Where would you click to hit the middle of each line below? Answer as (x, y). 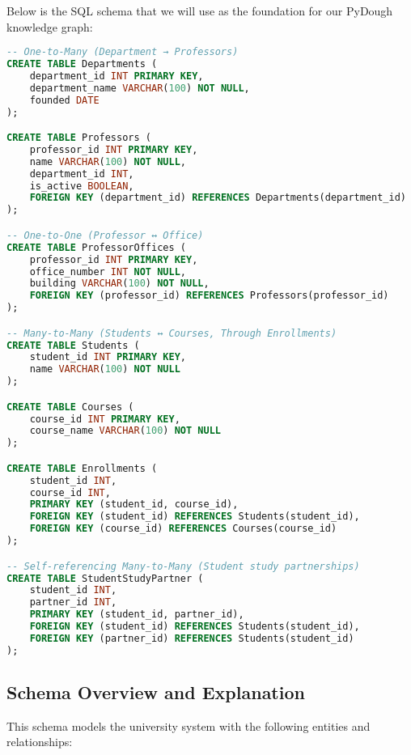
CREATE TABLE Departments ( (82, 64)
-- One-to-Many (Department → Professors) (123, 52)
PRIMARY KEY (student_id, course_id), (134, 505)
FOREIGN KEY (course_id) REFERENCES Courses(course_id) (183, 529)
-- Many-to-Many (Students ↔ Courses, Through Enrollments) (172, 333)
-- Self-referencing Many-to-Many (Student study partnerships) (183, 566)
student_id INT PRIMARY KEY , (108, 357)
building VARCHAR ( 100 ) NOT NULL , (119, 284)
